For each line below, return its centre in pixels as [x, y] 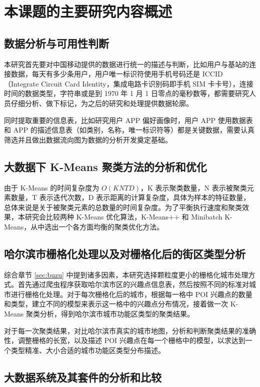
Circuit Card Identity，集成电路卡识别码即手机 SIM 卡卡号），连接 [147, 83]
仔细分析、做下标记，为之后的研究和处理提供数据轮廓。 [102, 103]
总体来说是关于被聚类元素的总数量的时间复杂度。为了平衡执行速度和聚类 [123, 207]
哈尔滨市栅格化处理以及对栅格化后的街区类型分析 [125, 253]
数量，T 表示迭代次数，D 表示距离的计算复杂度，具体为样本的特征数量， [130, 197]
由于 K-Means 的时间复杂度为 [52, 187]
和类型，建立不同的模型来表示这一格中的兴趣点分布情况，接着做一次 [116, 304]
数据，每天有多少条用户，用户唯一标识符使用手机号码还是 [105, 74]
